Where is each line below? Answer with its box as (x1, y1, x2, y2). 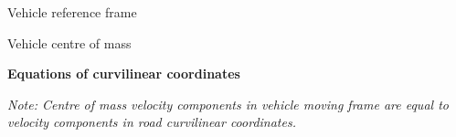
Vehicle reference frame (7, 3, 137, 21)
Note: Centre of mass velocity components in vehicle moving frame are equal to (7, 94, 449, 113)
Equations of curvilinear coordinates (7, 64, 240, 83)
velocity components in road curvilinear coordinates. (7, 112, 296, 132)
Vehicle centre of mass (7, 33, 132, 52)
